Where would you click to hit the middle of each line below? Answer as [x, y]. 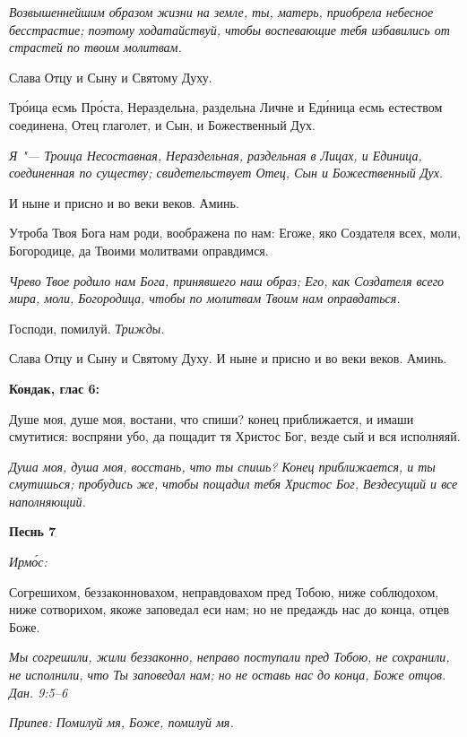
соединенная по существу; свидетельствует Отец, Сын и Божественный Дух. [226, 173]
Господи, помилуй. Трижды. [87, 328]
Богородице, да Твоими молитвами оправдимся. [139, 250]
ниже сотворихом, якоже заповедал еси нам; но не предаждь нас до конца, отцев [229, 609]
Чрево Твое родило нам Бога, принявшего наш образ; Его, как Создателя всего [227, 280]
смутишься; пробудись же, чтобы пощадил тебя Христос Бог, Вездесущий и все [233, 484]
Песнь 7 [33, 531]
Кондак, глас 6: [55, 388]
